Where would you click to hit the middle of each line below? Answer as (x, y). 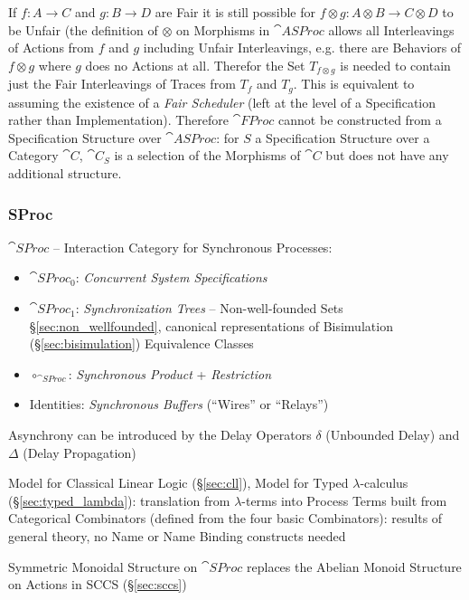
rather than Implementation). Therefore (119, 120)
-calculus (384, 483)
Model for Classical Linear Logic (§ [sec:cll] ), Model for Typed (178, 483)
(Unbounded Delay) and (393, 435)
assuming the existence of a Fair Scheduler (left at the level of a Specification (222, 102)
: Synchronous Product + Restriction (170, 373)
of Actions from (52, 48)
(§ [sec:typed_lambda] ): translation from (119, 500)
